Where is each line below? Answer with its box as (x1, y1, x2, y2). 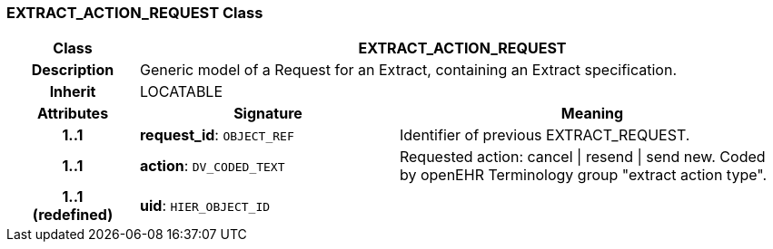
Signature (233, 104, 302, 123)
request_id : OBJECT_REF (139, 126, 294, 145)
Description (31, 61, 114, 80)
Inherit (49, 82, 96, 101)
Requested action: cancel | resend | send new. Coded (399, 148, 766, 167)
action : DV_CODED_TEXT (139, 157, 285, 176)
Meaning (560, 104, 624, 123)
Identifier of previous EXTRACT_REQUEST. (399, 126, 690, 145)
